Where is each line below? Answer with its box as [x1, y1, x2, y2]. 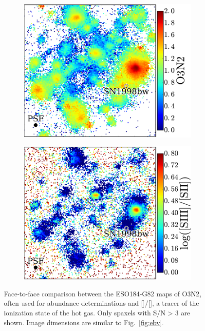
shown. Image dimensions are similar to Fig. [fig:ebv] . [4, 317, 164, 327]
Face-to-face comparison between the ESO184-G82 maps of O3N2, [4, 288, 202, 298]
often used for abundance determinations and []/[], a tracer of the [4, 298, 199, 308]
